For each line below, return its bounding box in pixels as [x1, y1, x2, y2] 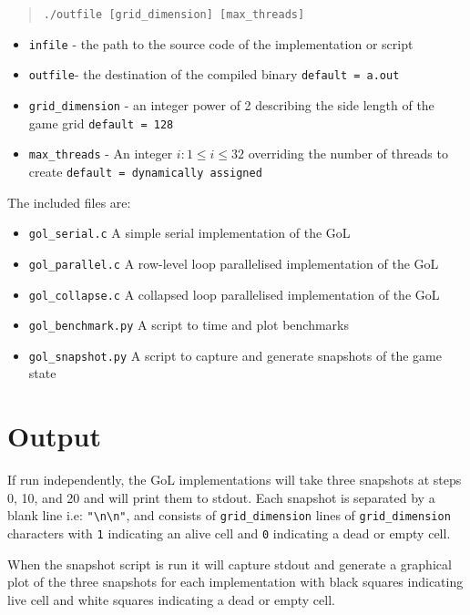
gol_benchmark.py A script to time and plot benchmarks [28, 315, 350, 334]
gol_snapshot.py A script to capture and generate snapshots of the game [28, 345, 442, 364]
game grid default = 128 [28, 113, 174, 132]
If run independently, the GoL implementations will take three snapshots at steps [7, 470, 462, 489]
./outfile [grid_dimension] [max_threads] [43, 8, 305, 21]
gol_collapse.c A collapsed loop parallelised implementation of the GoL [28, 284, 440, 303]
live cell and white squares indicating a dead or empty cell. [7, 589, 335, 609]
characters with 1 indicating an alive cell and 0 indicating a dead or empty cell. [7, 524, 451, 543]
